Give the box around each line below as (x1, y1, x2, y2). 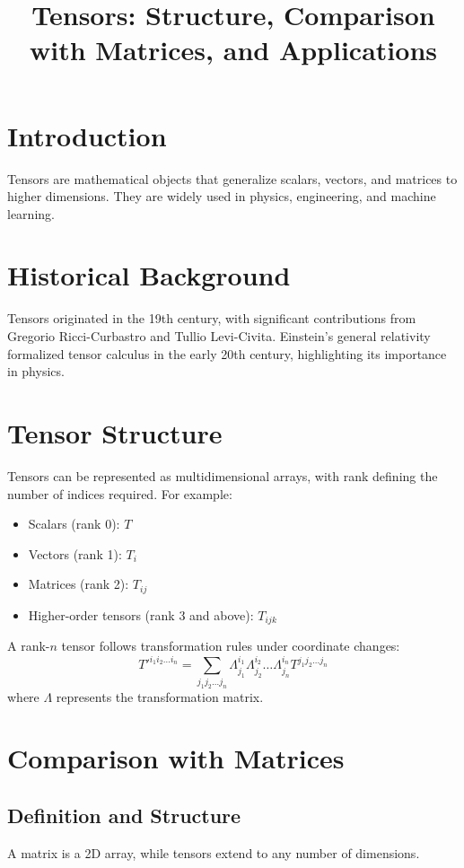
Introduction (7, 117, 167, 153)
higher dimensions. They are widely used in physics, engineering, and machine (7, 187, 436, 206)
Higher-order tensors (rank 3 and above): (28, 605, 254, 624)
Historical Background (7, 257, 291, 294)
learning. (7, 204, 55, 223)
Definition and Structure (7, 801, 241, 829)
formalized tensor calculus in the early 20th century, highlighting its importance (7, 344, 447, 363)
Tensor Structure (7, 414, 223, 451)
